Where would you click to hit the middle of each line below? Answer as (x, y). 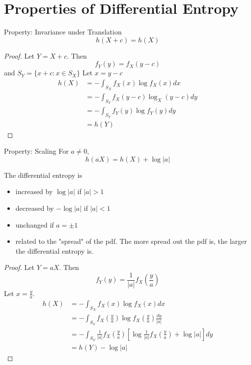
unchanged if (35, 224)
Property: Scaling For (36, 151)
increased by (34, 191)
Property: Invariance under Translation (63, 32)
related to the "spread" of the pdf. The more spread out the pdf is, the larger (131, 241)
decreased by (35, 208)
